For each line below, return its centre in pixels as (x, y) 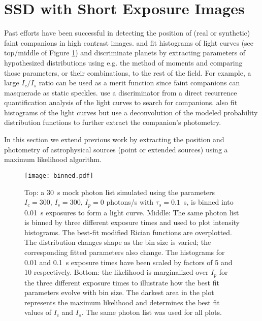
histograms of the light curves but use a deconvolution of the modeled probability (131, 112)
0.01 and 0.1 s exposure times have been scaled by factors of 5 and (128, 262)
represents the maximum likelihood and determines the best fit (122, 302)
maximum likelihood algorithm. (53, 159)
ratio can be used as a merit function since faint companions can (139, 83)
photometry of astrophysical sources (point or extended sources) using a (116, 149)
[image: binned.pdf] (59, 175)
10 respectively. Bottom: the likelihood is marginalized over (117, 272)
